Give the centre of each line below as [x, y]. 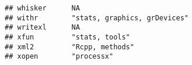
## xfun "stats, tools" [67, 37]
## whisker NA [42, 8]
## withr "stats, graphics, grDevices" [97, 18]
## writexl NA [42, 28]
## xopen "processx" [59, 57]
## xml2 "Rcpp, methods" [69, 47]
